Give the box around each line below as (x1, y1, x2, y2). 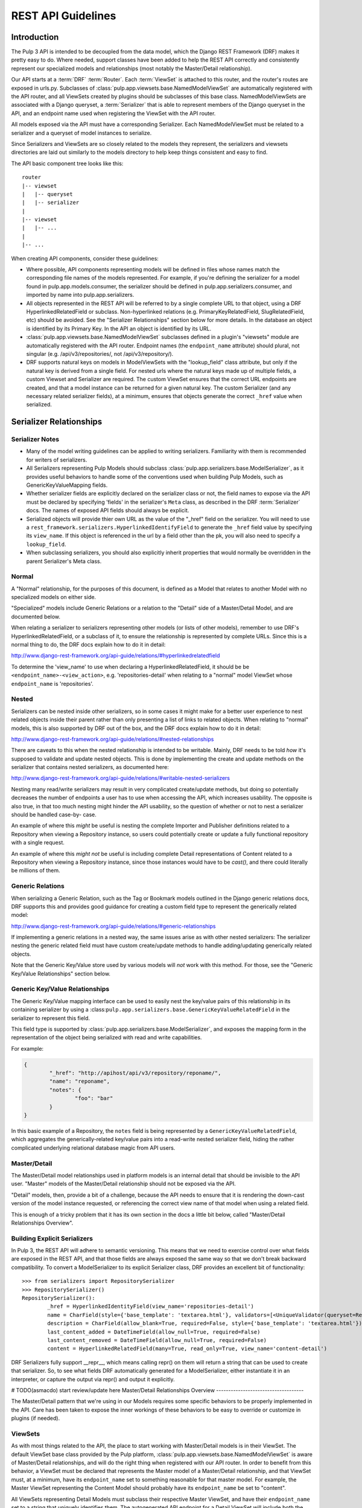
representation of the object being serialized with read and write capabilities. (11, 1034, 202, 1041)
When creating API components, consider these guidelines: (11, 255, 159, 262)
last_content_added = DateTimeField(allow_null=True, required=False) (47, 1328, 261, 1335)
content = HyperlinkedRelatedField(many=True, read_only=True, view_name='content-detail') (47, 1345, 328, 1352)
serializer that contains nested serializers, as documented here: (11, 764, 169, 771)
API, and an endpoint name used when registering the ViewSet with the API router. (11, 109, 216, 117)
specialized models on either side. (11, 594, 97, 601)
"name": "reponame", (49, 1078, 110, 1085)
